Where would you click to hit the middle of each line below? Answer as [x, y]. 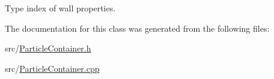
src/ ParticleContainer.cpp [52, 68]
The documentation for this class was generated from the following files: [137, 28]
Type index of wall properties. [60, 8]
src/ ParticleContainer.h [48, 48]
